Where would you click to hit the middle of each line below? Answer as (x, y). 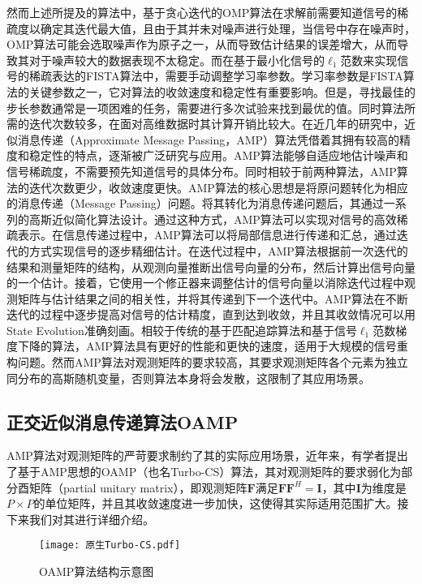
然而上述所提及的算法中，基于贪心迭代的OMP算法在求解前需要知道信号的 (202, 12)
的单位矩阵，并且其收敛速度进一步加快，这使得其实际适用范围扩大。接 (221, 503)
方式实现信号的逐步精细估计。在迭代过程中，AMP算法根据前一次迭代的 (218, 250)
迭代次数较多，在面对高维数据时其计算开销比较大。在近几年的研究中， (216, 124)
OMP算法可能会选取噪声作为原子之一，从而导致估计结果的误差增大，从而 (202, 44)
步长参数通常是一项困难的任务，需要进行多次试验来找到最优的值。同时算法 (205, 107)
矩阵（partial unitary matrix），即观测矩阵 (138, 487)
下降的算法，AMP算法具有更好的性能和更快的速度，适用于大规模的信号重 (213, 346)
